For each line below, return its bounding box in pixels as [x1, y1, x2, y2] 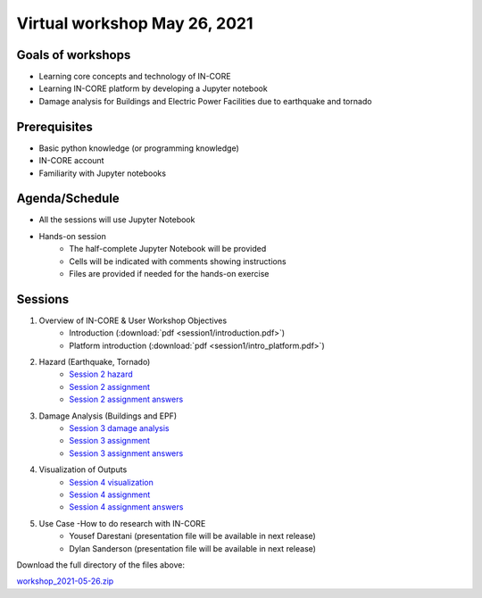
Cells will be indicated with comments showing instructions [69, 255, 287, 267]
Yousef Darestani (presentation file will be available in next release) [69, 531, 316, 542]
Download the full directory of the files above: [16, 559, 185, 570]
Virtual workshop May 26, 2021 [16, 13, 253, 33]
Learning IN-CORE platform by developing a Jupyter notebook [38, 83, 268, 94]
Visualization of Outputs [38, 464, 128, 475]
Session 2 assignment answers [69, 394, 184, 405]
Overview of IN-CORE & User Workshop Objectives [38, 315, 228, 326]
